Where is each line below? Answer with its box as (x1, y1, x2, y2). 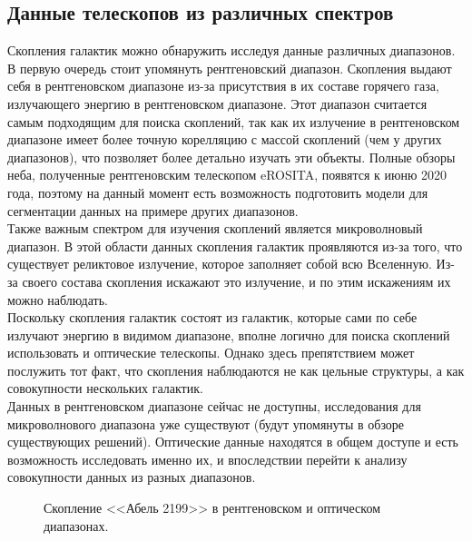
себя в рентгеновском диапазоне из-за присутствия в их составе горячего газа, (7, 76, 439, 95)
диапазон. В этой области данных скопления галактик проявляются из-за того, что (7, 236, 463, 255)
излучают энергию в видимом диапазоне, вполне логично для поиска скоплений (7, 325, 450, 344)
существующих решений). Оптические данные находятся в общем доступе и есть (7, 432, 458, 451)
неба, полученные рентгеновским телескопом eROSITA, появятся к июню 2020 (7, 165, 447, 184)
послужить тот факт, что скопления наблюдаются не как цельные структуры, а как (7, 360, 465, 379)
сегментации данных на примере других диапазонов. (7, 201, 299, 220)
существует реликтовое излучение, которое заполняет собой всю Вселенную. (7, 254, 432, 273)
